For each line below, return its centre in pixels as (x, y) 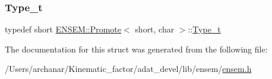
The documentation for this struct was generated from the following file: (136, 49)
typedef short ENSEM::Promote (63, 29)
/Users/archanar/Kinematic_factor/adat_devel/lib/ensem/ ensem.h (128, 69)
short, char (155, 29)
